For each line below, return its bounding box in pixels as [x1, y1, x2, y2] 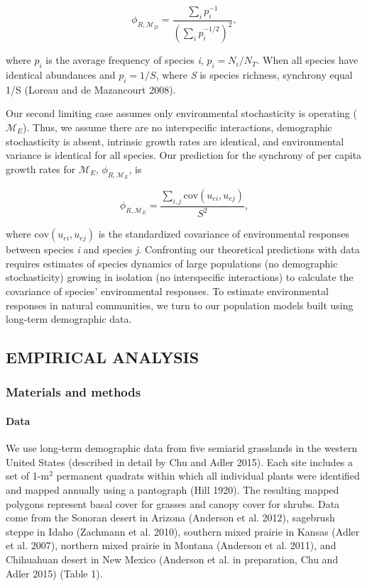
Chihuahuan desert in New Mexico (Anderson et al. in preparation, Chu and [6, 551, 339, 566]
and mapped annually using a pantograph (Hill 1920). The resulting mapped [6, 482, 339, 497]
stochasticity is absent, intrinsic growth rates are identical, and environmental [6, 133, 344, 148]
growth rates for [6, 161, 76, 176]
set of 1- [6, 468, 41, 483]
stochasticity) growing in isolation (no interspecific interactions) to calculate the [6, 270, 354, 284]
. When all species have [256, 52, 358, 67]
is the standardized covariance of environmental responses [98, 226, 349, 241]
